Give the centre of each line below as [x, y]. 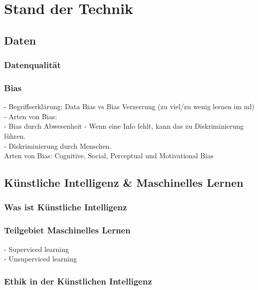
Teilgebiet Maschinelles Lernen [67, 230]
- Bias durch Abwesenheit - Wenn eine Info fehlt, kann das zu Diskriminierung [124, 126]
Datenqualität [32, 65]
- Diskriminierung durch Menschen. [58, 146]
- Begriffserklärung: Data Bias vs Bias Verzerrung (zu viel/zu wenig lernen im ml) [129, 106]
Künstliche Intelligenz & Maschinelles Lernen [124, 183]
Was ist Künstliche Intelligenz [66, 207]
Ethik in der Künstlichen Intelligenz [78, 281]
